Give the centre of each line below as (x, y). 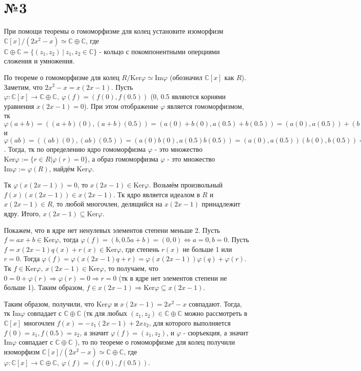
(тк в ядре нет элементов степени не (173, 278)
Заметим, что (23, 87)
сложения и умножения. (39, 61)
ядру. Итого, (22, 214)
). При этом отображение (121, 106)
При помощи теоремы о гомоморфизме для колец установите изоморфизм (114, 31)
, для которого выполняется (190, 322)
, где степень (140, 249)
